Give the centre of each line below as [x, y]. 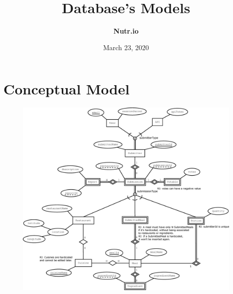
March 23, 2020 [126, 47]
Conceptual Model [67, 89]
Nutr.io [126, 31]
